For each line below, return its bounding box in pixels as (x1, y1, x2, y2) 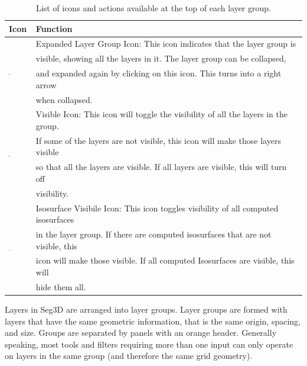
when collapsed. (35, 93, 93, 105)
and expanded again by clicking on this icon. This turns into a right (35, 67, 282, 79)
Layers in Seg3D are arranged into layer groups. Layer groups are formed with (5, 303, 288, 315)
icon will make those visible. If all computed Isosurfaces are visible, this (35, 254, 295, 267)
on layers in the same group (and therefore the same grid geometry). (5, 349, 253, 362)
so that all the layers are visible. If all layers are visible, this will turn (35, 160, 287, 173)
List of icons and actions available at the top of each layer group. (36, 2, 271, 14)
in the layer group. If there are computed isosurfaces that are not (35, 228, 272, 240)
